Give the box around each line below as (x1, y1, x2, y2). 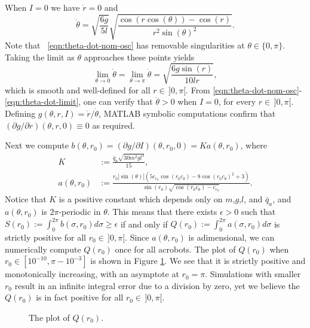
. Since (125, 231, 149, 244)
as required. (92, 119, 135, 131)
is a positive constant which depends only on (59, 193, 223, 205)
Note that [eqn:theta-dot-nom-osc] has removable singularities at (5, 39, 245, 51)
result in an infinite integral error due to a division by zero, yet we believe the (14, 279, 300, 291)
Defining (5, 107, 36, 120)
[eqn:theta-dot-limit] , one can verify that (5, 95, 153, 108)
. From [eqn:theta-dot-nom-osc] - (186, 83, 302, 96)
